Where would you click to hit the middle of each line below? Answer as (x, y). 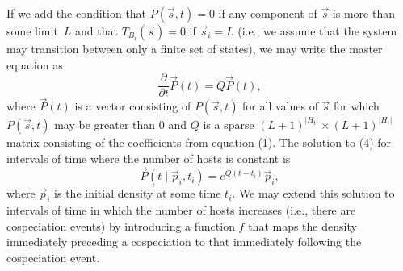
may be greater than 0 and (121, 124)
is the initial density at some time (138, 193)
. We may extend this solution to (313, 193)
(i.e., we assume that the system (317, 31)
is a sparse (229, 124)
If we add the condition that (77, 13)
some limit (32, 31)
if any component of (268, 13)
